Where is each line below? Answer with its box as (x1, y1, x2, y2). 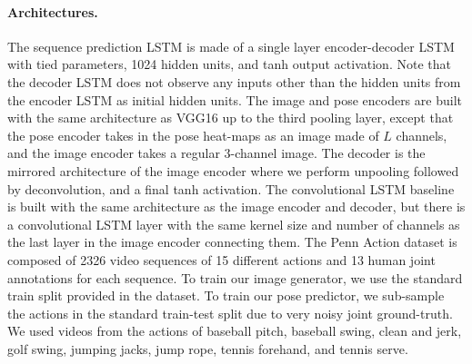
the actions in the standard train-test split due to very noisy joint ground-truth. (7, 303, 453, 322)
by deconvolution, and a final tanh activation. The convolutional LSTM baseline (7, 179, 455, 198)
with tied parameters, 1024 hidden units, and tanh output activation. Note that (7, 54, 451, 74)
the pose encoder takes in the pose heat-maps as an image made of (7, 125, 379, 144)
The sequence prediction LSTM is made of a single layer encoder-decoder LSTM (7, 36, 455, 55)
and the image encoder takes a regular (7, 143, 220, 162)
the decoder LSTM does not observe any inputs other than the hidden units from (7, 72, 461, 91)
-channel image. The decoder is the (230, 143, 426, 162)
